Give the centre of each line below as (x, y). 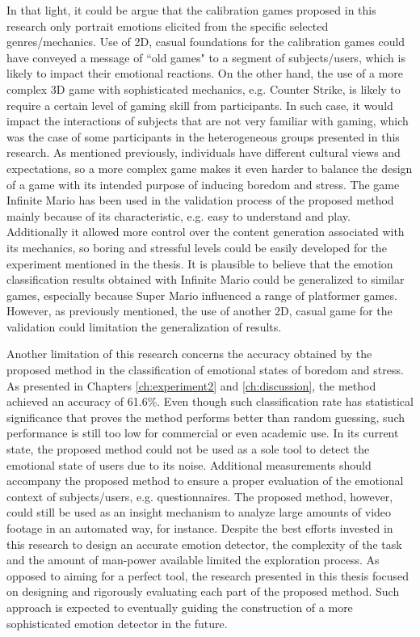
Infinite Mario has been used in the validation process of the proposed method (200, 200)
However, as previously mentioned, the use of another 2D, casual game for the (199, 311)
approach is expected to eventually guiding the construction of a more (180, 607)
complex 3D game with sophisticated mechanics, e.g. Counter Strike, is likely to (204, 89)
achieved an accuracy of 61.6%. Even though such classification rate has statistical (210, 401)
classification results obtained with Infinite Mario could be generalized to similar (206, 279)
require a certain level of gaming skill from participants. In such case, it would (200, 105)
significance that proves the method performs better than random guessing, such (206, 417)
